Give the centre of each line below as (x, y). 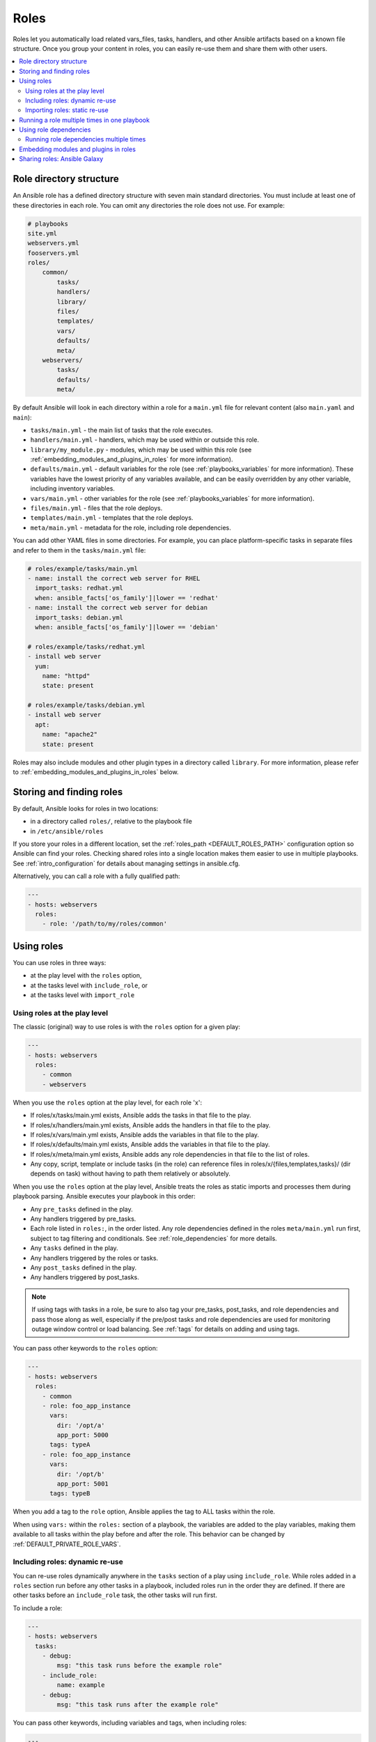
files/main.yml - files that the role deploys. (96, 508)
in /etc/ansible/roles (67, 831)
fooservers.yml (53, 253)
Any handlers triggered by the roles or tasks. (94, 1258)
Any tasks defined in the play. (74, 1248)
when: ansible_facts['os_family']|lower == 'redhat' (127, 598)
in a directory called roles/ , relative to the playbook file (111, 822)
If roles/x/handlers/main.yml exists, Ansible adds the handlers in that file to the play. (150, 1125)
